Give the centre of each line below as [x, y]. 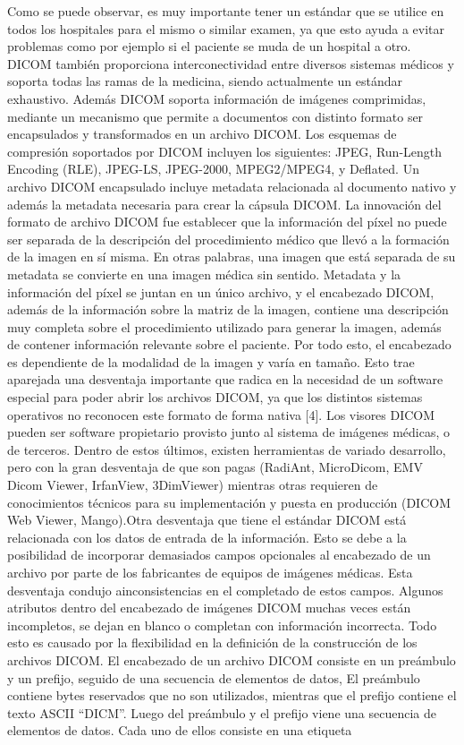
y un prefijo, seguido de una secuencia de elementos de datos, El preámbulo [214, 677]
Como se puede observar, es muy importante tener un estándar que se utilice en [226, 11]
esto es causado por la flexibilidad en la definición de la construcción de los [212, 642]
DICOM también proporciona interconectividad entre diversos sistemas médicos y [231, 63]
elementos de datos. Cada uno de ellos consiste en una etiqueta [180, 730]
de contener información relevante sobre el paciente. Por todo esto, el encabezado [229, 344]
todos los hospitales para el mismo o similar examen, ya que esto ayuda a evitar [226, 28]
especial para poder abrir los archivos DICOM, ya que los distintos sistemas [215, 397]
